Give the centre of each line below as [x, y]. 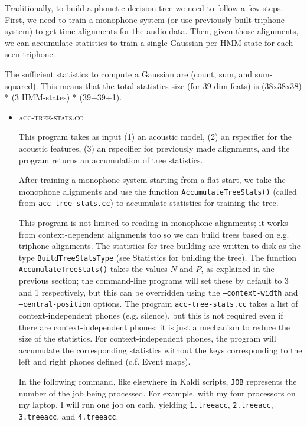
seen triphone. [30, 54]
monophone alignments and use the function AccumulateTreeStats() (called [158, 191]
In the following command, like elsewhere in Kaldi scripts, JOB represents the [158, 381]
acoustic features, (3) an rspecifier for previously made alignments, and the [154, 148]
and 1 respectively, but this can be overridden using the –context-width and [158, 292]
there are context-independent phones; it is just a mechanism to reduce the [154, 327]
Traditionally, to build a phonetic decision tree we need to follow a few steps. [144, 8]
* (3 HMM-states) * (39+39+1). [63, 97]
